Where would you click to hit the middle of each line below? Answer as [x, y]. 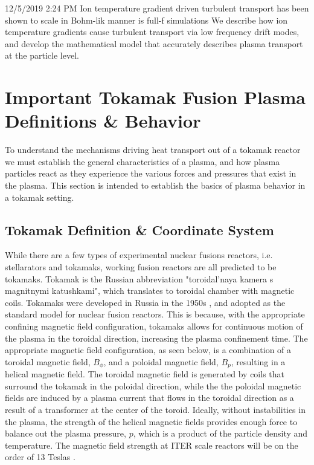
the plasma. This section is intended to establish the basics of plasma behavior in [155, 185]
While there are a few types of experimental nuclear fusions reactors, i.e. [139, 255]
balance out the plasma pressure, [66, 433]
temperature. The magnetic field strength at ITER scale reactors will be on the [152, 445]
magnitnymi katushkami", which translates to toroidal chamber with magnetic [150, 291]
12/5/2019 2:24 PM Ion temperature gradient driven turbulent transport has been [157, 8]
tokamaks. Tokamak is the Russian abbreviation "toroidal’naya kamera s [139, 278]
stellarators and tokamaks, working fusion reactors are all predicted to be [141, 267]
